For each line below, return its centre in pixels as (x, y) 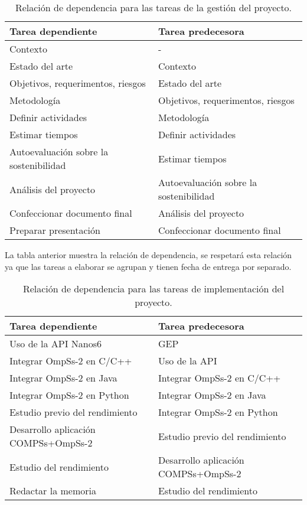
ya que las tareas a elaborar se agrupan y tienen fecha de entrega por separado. (148, 266)
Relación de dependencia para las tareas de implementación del (153, 289)
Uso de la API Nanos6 (55, 344)
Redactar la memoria (53, 491)
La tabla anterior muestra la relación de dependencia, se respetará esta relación (148, 255)
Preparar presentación (55, 230)
